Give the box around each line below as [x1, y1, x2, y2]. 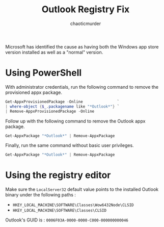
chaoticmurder [70, 20, 101, 27]
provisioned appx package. [5, 89, 63, 95]
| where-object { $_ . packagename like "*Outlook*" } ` [5, 104, 120, 109]
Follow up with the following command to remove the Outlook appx [5, 118, 146, 124]
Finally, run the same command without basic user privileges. [5, 142, 134, 148]
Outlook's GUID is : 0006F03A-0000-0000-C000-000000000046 [5, 217, 129, 223]
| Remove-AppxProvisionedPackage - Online [5, 109, 95, 114]
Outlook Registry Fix [41, 4, 130, 15]
